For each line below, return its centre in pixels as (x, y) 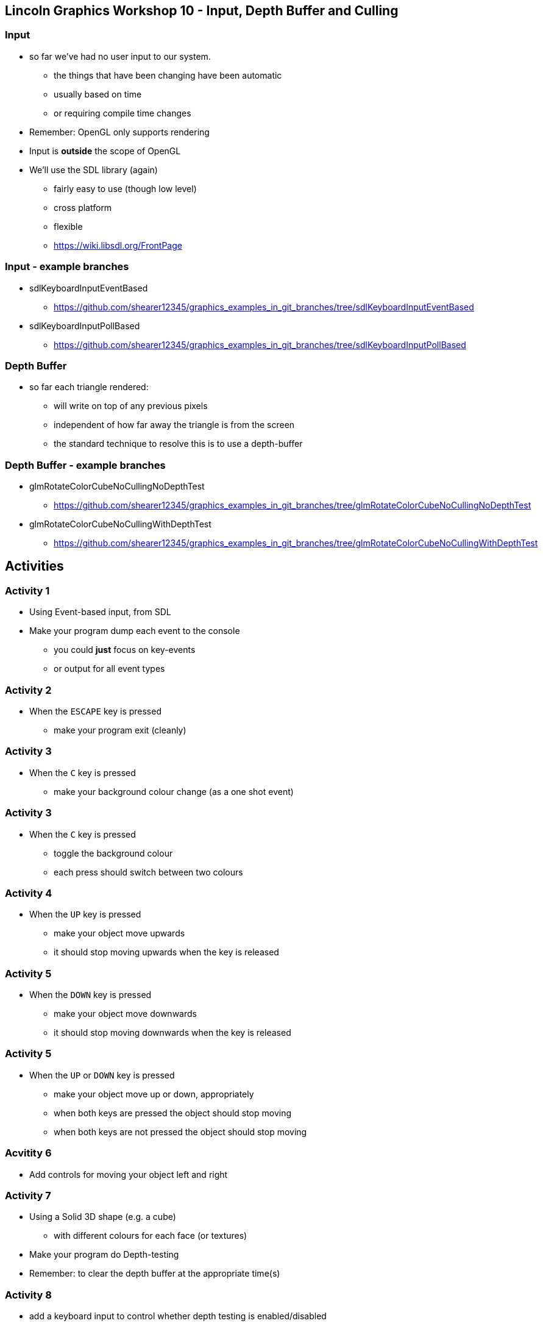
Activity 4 (29, 893)
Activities (34, 566)
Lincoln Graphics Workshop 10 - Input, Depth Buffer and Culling (202, 11)
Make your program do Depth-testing (104, 1255)
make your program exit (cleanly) (120, 730)
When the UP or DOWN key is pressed (102, 1075)
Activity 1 (27, 590)
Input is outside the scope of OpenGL (105, 151)
